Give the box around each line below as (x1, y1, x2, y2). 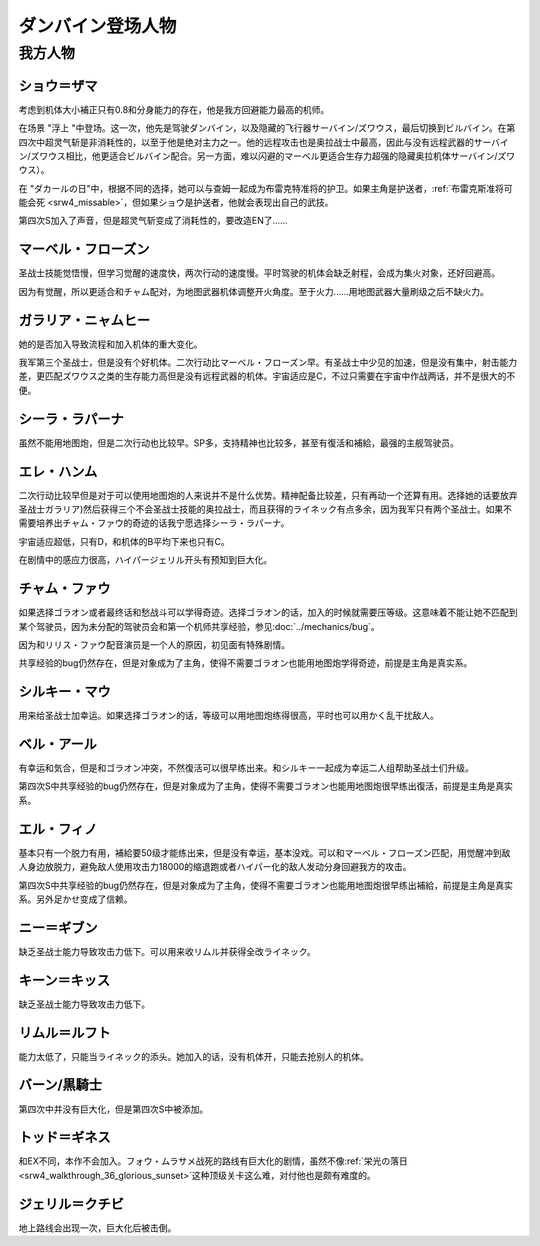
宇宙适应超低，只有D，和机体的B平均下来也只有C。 (18, 535, 230, 547)
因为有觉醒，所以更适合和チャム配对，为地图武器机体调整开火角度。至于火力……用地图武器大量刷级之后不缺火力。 (18, 285, 490, 297)
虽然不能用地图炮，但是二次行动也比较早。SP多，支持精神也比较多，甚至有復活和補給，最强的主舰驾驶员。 (18, 436, 459, 449)
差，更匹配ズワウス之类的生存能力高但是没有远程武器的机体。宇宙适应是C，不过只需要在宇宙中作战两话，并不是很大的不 (18, 370, 516, 382)
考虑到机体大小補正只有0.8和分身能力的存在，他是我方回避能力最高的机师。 (18, 103, 330, 115)
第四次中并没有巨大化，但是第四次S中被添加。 (18, 1103, 209, 1115)
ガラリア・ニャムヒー (18, 311, 150, 329)
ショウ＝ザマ (18, 77, 98, 94)
